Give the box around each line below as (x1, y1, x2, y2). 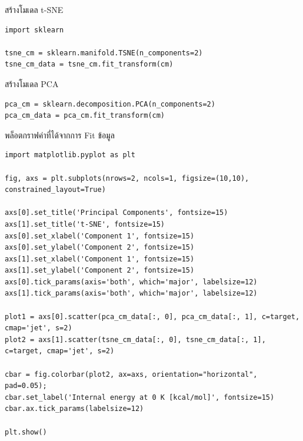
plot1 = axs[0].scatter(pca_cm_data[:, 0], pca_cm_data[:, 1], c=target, (5, 312, 300, 321)
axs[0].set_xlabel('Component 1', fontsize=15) (5, 231, 195, 240)
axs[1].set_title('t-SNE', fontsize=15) (5, 220, 165, 228)
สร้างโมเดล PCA (5, 77, 59, 89)
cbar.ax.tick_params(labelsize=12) (5, 404, 144, 413)
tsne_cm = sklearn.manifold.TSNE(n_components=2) (5, 48, 203, 57)
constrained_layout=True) (5, 185, 106, 194)
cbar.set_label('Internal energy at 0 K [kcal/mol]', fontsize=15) (5, 393, 275, 402)
